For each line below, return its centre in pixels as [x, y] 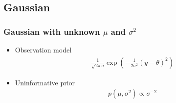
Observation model [43, 50]
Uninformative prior [45, 82]
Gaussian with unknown [52, 31]
